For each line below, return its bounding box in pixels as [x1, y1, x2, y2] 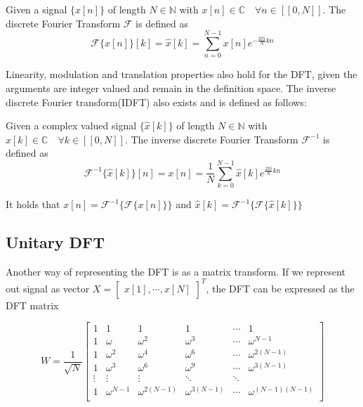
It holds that [6, 197, 60, 211]
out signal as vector [6, 280, 90, 295]
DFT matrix [6, 297, 59, 312]
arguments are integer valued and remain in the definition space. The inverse [6, 80, 336, 95]
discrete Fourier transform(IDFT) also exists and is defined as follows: [6, 94, 307, 109]
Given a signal [6, 2, 67, 16]
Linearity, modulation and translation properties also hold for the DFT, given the [6, 67, 357, 82]
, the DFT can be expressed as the [206, 280, 355, 295]
